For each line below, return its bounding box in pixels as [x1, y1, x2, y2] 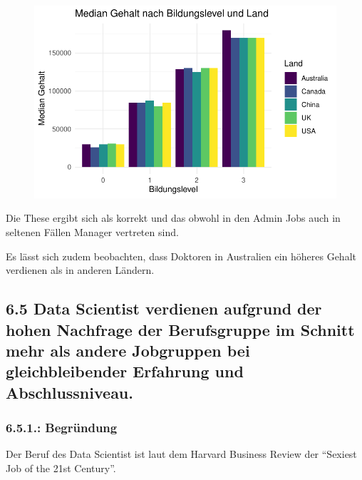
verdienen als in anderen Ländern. [6, 262, 155, 277]
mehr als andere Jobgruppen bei [6, 339, 250, 361]
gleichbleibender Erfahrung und [6, 360, 244, 382]
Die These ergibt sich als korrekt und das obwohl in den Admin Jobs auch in [6, 210, 341, 225]
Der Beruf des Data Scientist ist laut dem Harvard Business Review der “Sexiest [6, 446, 357, 461]
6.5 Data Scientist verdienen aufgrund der [6, 297, 322, 320]
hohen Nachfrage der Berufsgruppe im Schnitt [6, 318, 355, 340]
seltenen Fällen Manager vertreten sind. [6, 225, 179, 239]
